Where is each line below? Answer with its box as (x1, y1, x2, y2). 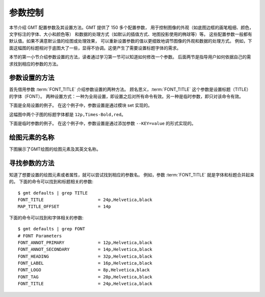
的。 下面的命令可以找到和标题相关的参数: (9, 179, 93, 185)
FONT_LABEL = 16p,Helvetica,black (18, 260, 153, 266)
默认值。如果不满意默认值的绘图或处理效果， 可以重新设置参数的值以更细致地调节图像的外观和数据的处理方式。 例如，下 (9, 38, 252, 44)
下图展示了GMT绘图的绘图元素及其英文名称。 (9, 146, 101, 152)
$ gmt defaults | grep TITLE (18, 190, 88, 196)
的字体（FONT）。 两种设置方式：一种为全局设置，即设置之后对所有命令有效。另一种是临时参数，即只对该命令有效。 (9, 93, 244, 99)
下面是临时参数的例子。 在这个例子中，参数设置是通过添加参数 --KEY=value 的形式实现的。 (9, 120, 196, 126)
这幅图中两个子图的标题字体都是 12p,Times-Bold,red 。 (9, 111, 126, 117)
